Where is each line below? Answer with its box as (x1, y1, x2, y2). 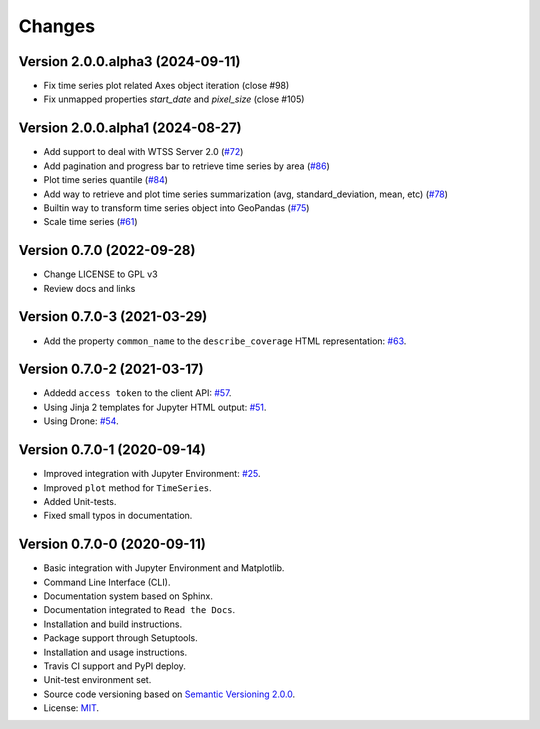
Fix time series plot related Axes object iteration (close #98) (43, 80, 290, 92)
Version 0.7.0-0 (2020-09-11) (18, 536, 207, 553)
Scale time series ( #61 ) (43, 216, 139, 228)
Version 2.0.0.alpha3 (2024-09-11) (18, 53, 241, 70)
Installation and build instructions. (43, 618, 183, 630)
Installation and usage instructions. (43, 646, 188, 658)
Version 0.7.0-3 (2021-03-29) (18, 308, 208, 325)
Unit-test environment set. (43, 674, 152, 686)
